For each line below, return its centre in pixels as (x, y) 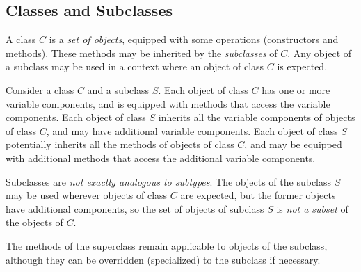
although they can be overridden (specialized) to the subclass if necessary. (163, 259)
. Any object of (320, 53)
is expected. (302, 66)
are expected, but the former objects (258, 195)
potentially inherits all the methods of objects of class (120, 144)
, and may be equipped (293, 144)
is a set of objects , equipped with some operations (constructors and (194, 39)
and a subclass (118, 89)
